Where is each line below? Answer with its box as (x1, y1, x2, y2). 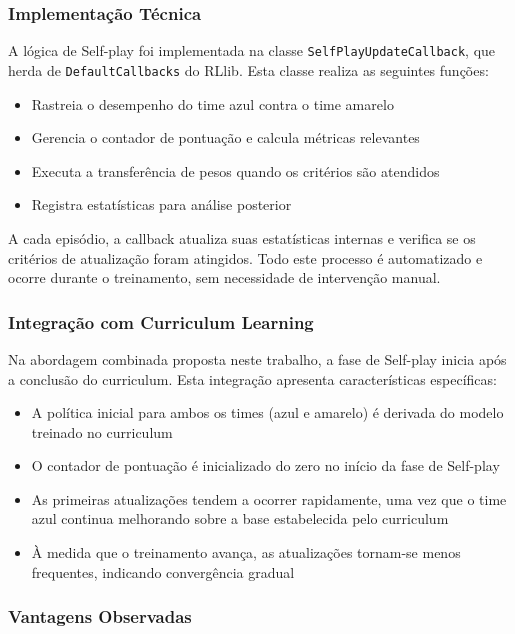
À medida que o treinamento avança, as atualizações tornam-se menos (31, 542, 461, 563)
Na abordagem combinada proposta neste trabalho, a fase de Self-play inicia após (8, 348, 507, 369)
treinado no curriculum (31, 421, 173, 442)
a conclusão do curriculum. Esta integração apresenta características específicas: (8, 368, 497, 389)
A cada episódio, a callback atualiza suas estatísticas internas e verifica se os (8, 227, 476, 248)
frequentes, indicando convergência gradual (31, 561, 295, 582)
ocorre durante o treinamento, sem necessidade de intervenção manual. (8, 267, 441, 288)
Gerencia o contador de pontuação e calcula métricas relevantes (31, 127, 420, 148)
